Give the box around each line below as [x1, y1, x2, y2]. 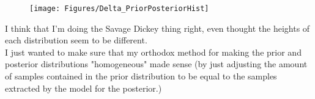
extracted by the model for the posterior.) [5, 81, 162, 94]
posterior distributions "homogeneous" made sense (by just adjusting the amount [5, 57, 308, 70]
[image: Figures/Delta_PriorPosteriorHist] [29, 4, 209, 13]
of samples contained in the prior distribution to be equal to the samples [5, 70, 277, 82]
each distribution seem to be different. [5, 34, 147, 46]
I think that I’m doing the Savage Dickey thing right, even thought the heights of [5, 21, 310, 34]
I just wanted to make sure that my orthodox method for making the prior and [5, 45, 302, 58]
